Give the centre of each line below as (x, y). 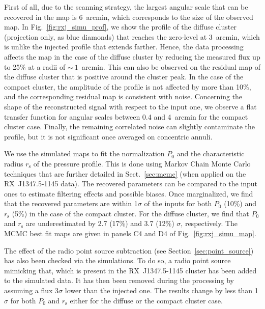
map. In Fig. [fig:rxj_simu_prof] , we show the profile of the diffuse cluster (120, 27)
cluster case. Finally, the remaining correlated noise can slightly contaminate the (129, 127)
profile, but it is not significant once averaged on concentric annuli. (108, 136)
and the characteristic (211, 153)
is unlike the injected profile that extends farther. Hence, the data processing (124, 47)
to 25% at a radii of (35, 66)
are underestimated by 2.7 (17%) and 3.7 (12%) (100, 223)
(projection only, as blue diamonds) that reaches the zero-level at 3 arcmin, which (132, 36)
